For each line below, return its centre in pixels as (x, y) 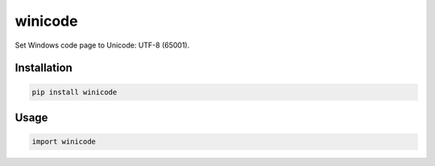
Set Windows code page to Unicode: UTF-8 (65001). (102, 45)
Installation (43, 68)
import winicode (64, 142)
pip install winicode (75, 92)
